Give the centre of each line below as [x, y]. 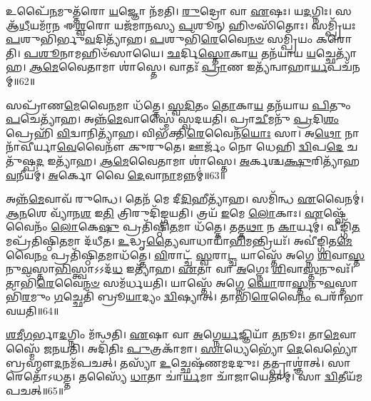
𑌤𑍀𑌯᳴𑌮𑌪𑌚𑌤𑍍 [350, 376]
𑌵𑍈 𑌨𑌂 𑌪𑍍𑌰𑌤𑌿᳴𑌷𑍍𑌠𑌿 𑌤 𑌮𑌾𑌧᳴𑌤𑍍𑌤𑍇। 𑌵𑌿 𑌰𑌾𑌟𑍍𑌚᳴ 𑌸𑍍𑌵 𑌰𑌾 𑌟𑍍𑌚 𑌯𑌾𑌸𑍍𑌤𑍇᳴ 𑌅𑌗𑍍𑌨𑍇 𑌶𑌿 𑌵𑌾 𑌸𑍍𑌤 [185, 254]
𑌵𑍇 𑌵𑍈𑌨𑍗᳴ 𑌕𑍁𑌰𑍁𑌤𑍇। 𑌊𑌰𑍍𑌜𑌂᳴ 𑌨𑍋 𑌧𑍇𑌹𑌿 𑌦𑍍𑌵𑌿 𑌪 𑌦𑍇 [200, 147]
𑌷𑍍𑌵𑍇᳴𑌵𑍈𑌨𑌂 [335, 212]
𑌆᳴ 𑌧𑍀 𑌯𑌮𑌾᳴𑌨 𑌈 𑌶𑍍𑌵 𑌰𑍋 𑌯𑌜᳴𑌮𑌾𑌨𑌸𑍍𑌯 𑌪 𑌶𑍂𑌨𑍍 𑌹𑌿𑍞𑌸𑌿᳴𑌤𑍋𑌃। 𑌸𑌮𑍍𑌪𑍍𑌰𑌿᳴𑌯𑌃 [181, 25]
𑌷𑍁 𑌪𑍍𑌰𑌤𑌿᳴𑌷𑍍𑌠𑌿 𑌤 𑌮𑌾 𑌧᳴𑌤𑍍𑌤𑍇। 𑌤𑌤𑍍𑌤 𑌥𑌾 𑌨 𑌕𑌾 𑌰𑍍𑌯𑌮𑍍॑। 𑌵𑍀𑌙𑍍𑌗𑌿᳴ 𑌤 [229, 227]
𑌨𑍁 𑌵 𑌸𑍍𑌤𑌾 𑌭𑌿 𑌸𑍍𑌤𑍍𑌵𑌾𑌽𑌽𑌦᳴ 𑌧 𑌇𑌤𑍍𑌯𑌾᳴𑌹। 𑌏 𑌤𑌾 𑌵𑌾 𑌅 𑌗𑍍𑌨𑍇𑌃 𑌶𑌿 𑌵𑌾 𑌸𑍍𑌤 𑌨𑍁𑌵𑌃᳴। [180, 269]
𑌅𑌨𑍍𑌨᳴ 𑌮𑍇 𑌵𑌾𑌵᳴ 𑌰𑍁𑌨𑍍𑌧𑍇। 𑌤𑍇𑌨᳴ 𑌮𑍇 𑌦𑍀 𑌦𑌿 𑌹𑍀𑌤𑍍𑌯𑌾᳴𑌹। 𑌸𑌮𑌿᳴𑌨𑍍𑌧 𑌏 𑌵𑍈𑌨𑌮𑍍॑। [185, 199]
